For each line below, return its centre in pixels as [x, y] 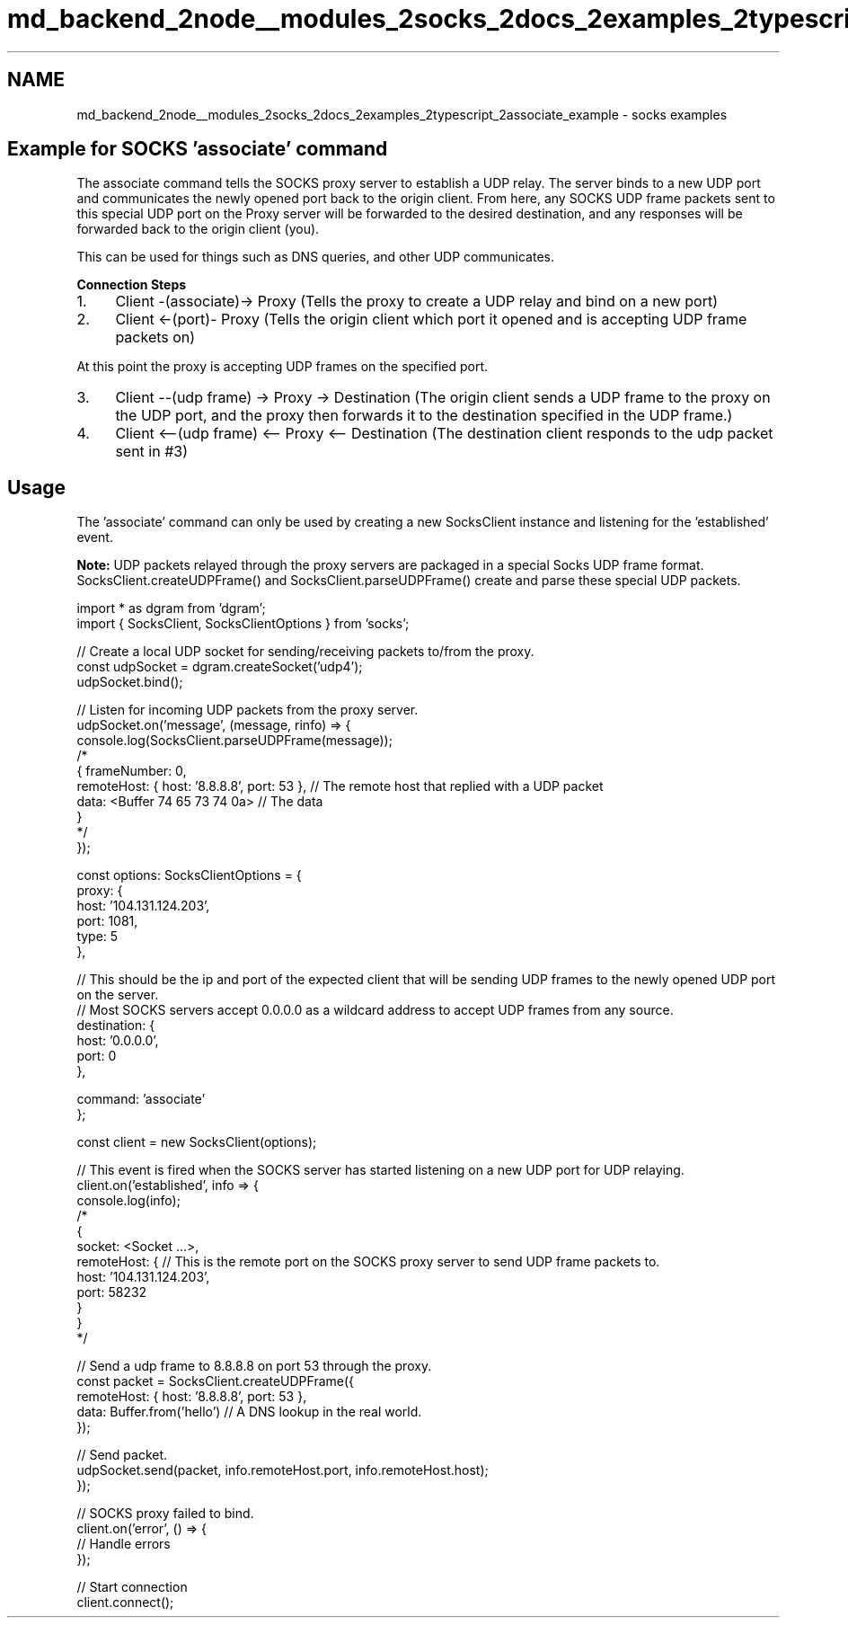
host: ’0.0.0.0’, [118, 1041]
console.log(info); [128, 1201]
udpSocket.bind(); [130, 682]
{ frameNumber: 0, [132, 771]
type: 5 [97, 937]
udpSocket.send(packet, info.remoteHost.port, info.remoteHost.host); [283, 1470]
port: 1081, [107, 921]
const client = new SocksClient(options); [197, 1142]
